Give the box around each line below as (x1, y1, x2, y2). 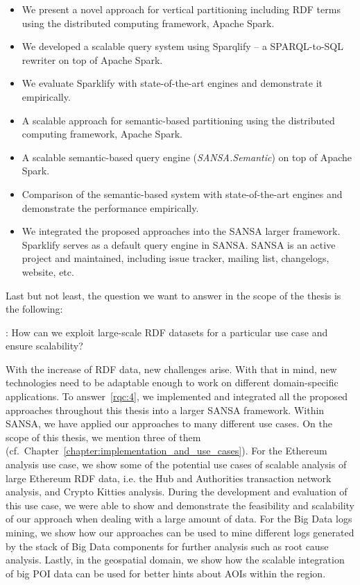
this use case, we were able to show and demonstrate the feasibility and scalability (6, 497, 355, 512)
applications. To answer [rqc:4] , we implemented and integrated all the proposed (6, 389, 348, 404)
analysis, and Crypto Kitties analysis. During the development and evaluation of (6, 484, 348, 499)
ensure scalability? (6, 338, 83, 353)
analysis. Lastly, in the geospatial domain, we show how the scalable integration (6, 552, 345, 567)
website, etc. (22, 264, 74, 279)
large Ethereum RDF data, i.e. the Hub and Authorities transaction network (6, 470, 332, 485)
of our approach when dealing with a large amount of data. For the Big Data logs (6, 511, 352, 526)
